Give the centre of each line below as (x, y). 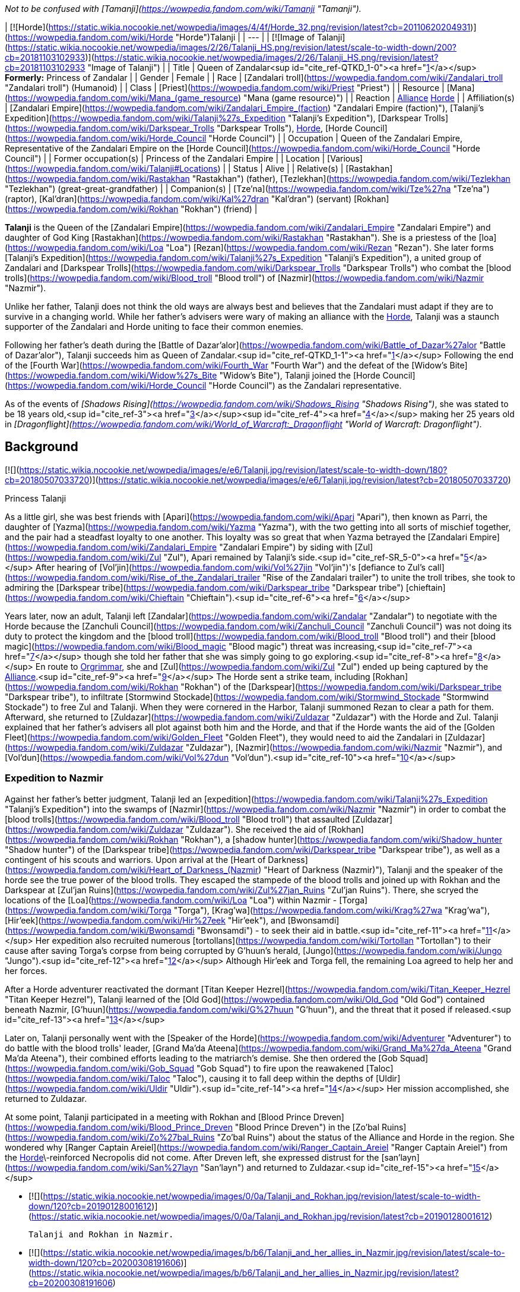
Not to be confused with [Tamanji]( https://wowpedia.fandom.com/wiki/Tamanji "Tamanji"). (183, 9)
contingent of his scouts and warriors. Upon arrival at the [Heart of (135, 859)
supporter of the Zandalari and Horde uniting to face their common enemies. (154, 327)
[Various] (345, 158)
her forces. (26, 970)
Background (42, 447)
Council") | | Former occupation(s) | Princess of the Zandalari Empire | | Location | (165, 158)
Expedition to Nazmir (54, 778)
